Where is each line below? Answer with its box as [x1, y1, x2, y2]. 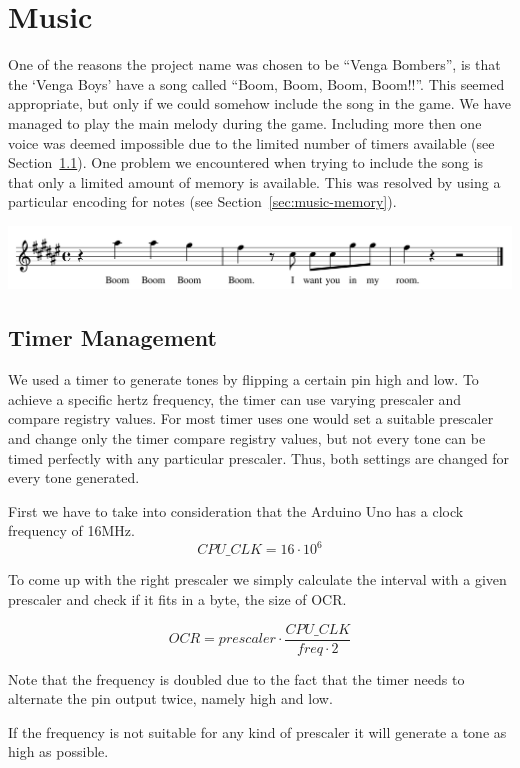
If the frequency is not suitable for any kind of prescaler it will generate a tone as [8, 721, 507, 742]
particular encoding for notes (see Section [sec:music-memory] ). [8, 191, 397, 212]
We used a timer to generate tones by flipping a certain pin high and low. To [8, 369, 479, 390]
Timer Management [8, 322, 217, 353]
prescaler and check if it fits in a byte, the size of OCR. [8, 589, 347, 609]
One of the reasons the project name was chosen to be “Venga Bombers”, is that [8, 54, 501, 75]
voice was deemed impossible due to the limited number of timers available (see [8, 132, 495, 153]
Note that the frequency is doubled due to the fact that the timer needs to [8, 668, 465, 689]
